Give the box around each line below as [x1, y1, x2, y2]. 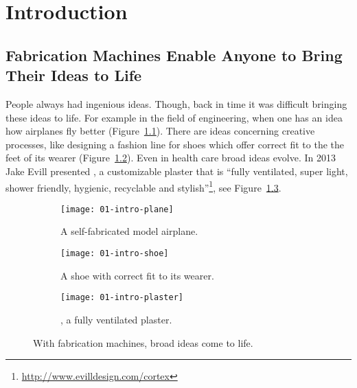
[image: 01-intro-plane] [60, 204, 174, 214]
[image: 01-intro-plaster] [60, 293, 183, 303]
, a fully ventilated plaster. [60, 312, 172, 326]
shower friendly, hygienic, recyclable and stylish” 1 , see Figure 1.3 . [5, 178, 281, 194]
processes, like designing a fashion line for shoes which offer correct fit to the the [5, 137, 345, 151]
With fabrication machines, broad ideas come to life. [33, 335, 253, 350]
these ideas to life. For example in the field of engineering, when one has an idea [5, 110, 343, 124]
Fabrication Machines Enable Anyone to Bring [5, 44, 343, 65]
